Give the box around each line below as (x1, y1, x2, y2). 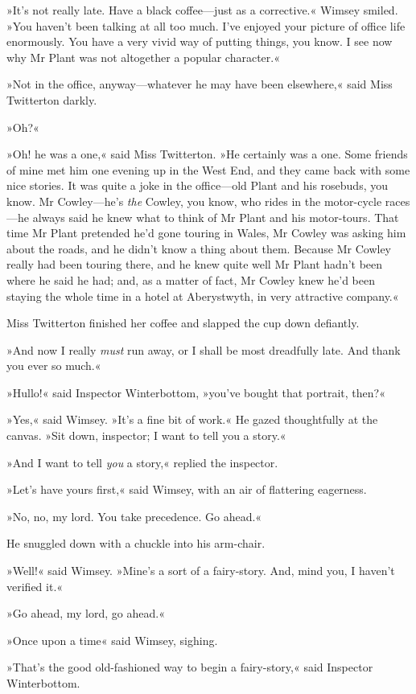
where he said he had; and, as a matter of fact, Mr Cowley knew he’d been (6, 271, 375, 288)
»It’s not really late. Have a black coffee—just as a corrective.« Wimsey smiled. (6, 2, 398, 18)
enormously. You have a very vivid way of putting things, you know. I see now (6, 33, 393, 50)
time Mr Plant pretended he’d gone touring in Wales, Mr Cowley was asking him (6, 224, 406, 241)
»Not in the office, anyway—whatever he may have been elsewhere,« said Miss (6, 76, 393, 92)
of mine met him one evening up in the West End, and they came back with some (6, 161, 410, 178)
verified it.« (6, 577, 64, 594)
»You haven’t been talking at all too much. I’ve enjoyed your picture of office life (6, 17, 406, 34)
